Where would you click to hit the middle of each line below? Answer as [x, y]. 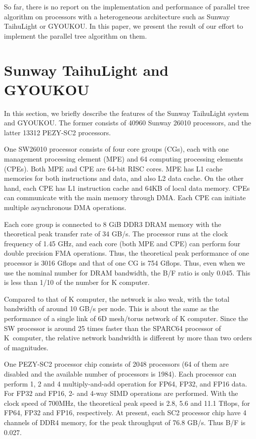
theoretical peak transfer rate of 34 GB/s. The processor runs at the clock [116, 234]
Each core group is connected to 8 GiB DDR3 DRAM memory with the [113, 224]
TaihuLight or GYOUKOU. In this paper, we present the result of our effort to [124, 26]
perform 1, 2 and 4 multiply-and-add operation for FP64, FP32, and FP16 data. [126, 383]
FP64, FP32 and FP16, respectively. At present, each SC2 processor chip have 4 [125, 412]
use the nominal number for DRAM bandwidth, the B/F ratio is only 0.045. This [127, 272]
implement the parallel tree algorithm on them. [76, 35]
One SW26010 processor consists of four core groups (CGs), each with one [116, 149]
